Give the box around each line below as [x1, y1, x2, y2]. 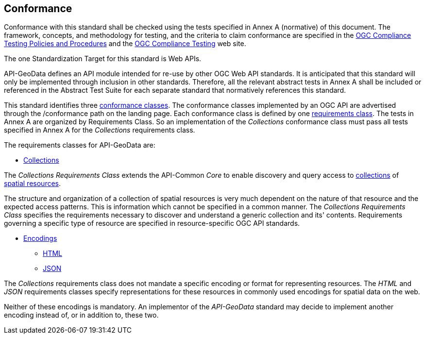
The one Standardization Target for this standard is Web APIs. [4, 54, 202, 63]
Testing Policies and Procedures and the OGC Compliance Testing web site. [4, 39, 246, 48]
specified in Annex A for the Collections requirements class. [4, 126, 195, 135]
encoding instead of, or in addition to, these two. [4, 311, 159, 320]
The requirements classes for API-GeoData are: [4, 141, 155, 150]
